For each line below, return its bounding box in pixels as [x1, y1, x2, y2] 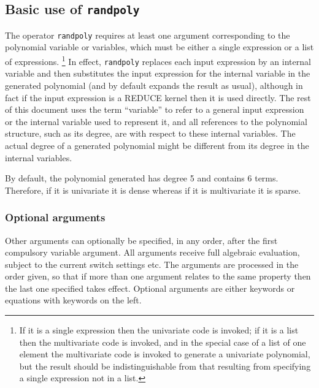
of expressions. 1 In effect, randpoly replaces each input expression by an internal [5, 53, 311, 67]
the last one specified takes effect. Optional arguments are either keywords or [5, 281, 295, 294]
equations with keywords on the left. [5, 294, 142, 306]
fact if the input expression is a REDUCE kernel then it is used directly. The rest [5, 91, 311, 104]
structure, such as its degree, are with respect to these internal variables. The [5, 127, 296, 140]
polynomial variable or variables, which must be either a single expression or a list [5, 40, 314, 53]
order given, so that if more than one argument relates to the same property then [5, 270, 311, 283]
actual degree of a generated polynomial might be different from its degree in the [5, 139, 309, 151]
